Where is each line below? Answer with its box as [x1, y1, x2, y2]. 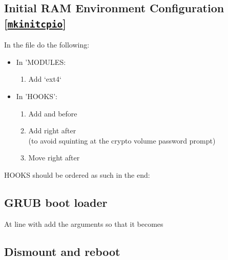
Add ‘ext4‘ [28, 74, 61, 84]
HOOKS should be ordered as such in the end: [4, 169, 150, 180]
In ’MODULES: [16, 56, 66, 67]
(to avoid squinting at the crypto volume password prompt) [28, 135, 216, 146]
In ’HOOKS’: [16, 90, 57, 101]
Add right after [28, 125, 76, 136]
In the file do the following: [4, 39, 90, 50]
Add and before [28, 108, 77, 119]
